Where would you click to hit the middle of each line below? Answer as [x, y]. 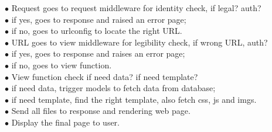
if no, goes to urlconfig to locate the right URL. [97, 31]
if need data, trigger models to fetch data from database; [113, 88]
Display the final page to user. [65, 122]
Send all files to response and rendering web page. [101, 111]
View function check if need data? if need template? [105, 76]
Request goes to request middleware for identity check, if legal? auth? [136, 8]
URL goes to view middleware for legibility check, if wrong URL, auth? [140, 42]
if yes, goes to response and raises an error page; [98, 53]
